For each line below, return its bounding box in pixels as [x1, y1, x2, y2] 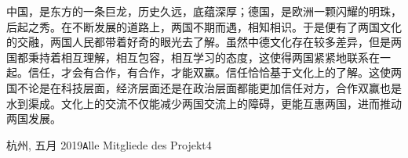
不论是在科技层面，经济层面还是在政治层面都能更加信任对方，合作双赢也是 [16, 79, 402, 95]
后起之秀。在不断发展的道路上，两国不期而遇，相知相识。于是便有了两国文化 [6, 18, 402, 34]
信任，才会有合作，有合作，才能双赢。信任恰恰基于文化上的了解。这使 [27, 64, 391, 81]
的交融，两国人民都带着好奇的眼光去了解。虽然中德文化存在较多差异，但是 [6, 34, 391, 50]
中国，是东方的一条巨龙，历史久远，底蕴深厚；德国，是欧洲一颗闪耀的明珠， [6, 3, 402, 19]
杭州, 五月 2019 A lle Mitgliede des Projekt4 [6, 136, 212, 153]
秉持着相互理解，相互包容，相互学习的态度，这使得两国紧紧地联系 [27, 48, 369, 65]
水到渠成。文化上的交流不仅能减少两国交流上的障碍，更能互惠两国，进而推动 [6, 95, 402, 111]
